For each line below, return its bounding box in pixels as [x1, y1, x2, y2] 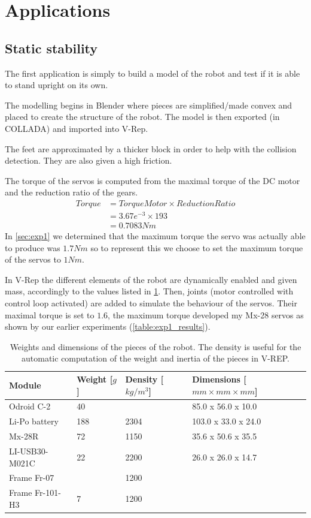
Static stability [5, 38, 98, 57]
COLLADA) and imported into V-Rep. [5, 122, 148, 134]
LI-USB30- [9, 445, 48, 457]
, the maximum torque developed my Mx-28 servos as [108, 308, 304, 321]
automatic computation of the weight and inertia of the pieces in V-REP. [22, 352, 289, 365]
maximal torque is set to [5, 308, 94, 321]
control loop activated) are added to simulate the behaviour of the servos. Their [5, 297, 297, 309]
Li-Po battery [9, 415, 59, 427]
